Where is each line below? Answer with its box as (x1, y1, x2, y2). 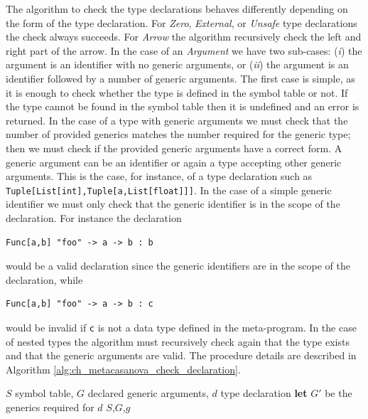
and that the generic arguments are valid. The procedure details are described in (6, 348, 357, 363)
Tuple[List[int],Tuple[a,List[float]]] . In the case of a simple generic (6, 182, 332, 197)
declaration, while (6, 272, 83, 287)
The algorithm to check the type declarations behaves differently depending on (6, 1, 348, 16)
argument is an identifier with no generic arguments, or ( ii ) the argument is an (6, 57, 349, 72)
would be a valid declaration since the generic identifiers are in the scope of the (6, 258, 350, 273)
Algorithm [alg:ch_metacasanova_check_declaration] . (6, 361, 241, 376)
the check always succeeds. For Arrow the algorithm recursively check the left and (6, 29, 362, 44)
